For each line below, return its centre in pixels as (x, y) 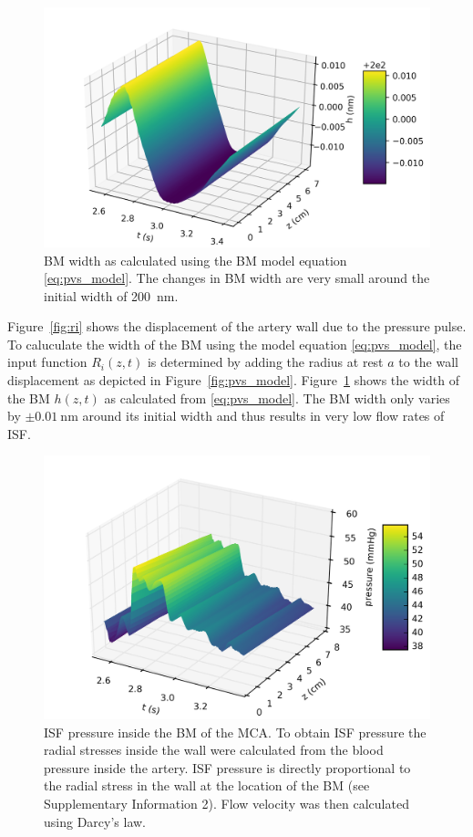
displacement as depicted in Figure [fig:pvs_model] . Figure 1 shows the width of (233, 380)
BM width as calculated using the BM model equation (195, 260)
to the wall (429, 362)
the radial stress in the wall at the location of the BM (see (207, 785)
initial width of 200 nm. (111, 295)
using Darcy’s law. (95, 821)
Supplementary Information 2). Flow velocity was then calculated (226, 804)
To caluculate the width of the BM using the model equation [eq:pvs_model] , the (235, 344)
